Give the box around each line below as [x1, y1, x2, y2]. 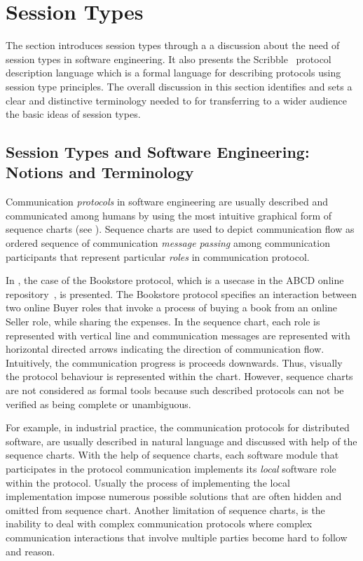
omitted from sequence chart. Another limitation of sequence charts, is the [6, 502, 325, 517]
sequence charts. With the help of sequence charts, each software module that [6, 447, 339, 462]
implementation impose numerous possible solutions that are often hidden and [6, 489, 342, 503]
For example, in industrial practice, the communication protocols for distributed [6, 420, 350, 435]
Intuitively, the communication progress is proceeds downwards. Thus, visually [6, 355, 343, 370]
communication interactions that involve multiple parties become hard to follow [6, 529, 348, 544]
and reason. [6, 543, 55, 558]
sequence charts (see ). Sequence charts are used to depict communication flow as [6, 222, 355, 236]
